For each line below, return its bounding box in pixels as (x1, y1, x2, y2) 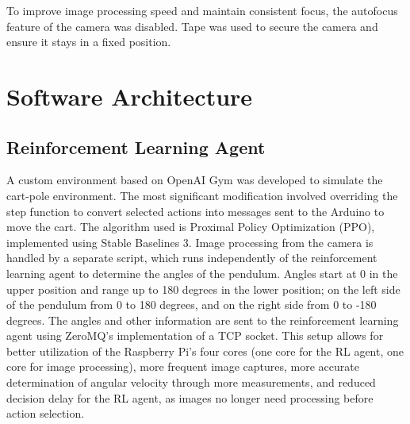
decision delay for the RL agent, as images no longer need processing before (6, 389, 374, 406)
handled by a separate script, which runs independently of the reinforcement (6, 249, 377, 266)
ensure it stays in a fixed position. (6, 33, 171, 50)
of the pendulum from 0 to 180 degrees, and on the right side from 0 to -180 (6, 296, 377, 313)
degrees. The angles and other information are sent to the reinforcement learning (6, 311, 399, 328)
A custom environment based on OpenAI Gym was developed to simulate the (6, 172, 383, 188)
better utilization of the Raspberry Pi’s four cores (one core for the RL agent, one (6, 342, 404, 359)
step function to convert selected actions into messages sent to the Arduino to (6, 202, 385, 219)
